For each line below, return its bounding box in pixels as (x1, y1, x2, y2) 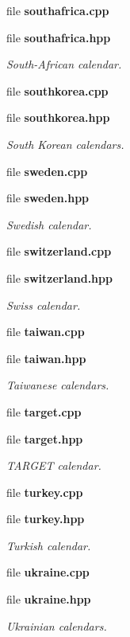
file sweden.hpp (6, 190, 90, 206)
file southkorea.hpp (6, 109, 110, 126)
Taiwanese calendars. (6, 377, 109, 393)
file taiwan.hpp (6, 350, 86, 366)
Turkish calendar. (6, 537, 91, 553)
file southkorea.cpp (6, 82, 109, 99)
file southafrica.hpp (6, 29, 111, 45)
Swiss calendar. (6, 296, 81, 313)
